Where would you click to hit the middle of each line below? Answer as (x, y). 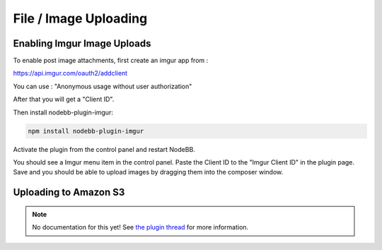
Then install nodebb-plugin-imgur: (63, 112)
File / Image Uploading (80, 18)
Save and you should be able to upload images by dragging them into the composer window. (148, 172)
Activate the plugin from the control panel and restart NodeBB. (104, 149)
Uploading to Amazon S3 (69, 192)
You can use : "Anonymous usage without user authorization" (103, 86)
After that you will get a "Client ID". (64, 100)
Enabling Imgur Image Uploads (82, 43)
